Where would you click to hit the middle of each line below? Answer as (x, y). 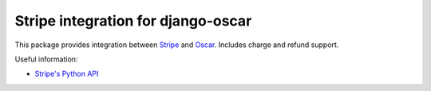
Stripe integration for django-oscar (133, 21)
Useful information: (46, 59)
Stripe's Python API (67, 74)
